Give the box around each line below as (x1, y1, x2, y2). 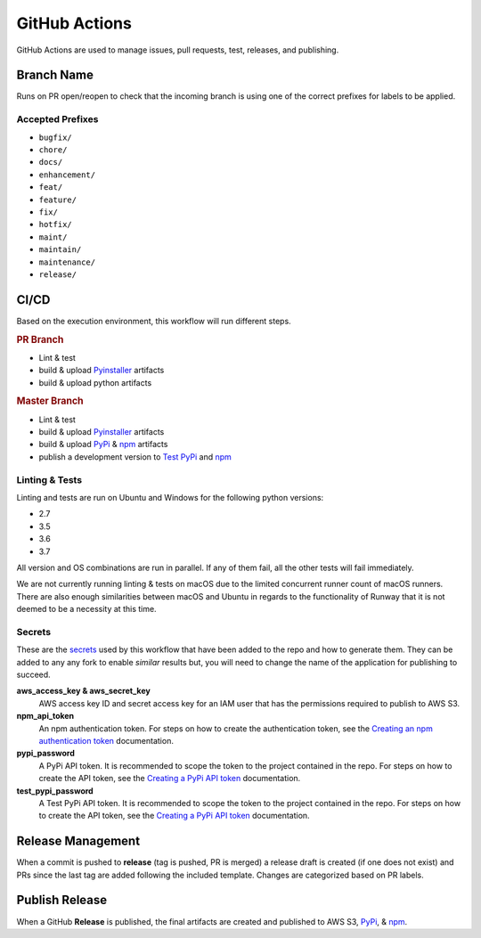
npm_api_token (16, 711, 75, 722)
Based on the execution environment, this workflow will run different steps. (16, 315, 291, 326)
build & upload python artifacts (38, 377, 152, 387)
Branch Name (16, 68, 94, 83)
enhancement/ (38, 169, 96, 180)
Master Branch (16, 395, 84, 407)
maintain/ (38, 245, 82, 255)
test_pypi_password (16, 785, 94, 796)
